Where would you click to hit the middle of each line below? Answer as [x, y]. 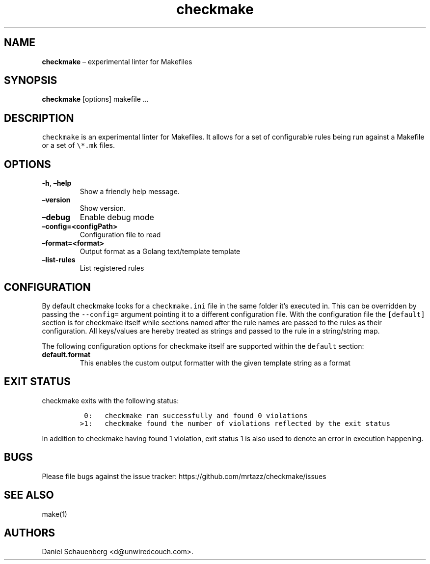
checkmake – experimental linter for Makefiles [117, 61]
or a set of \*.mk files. [79, 145]
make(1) [54, 514]
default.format [66, 354]
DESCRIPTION [39, 118]
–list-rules [59, 260]
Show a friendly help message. [130, 192]
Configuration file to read [120, 235]
